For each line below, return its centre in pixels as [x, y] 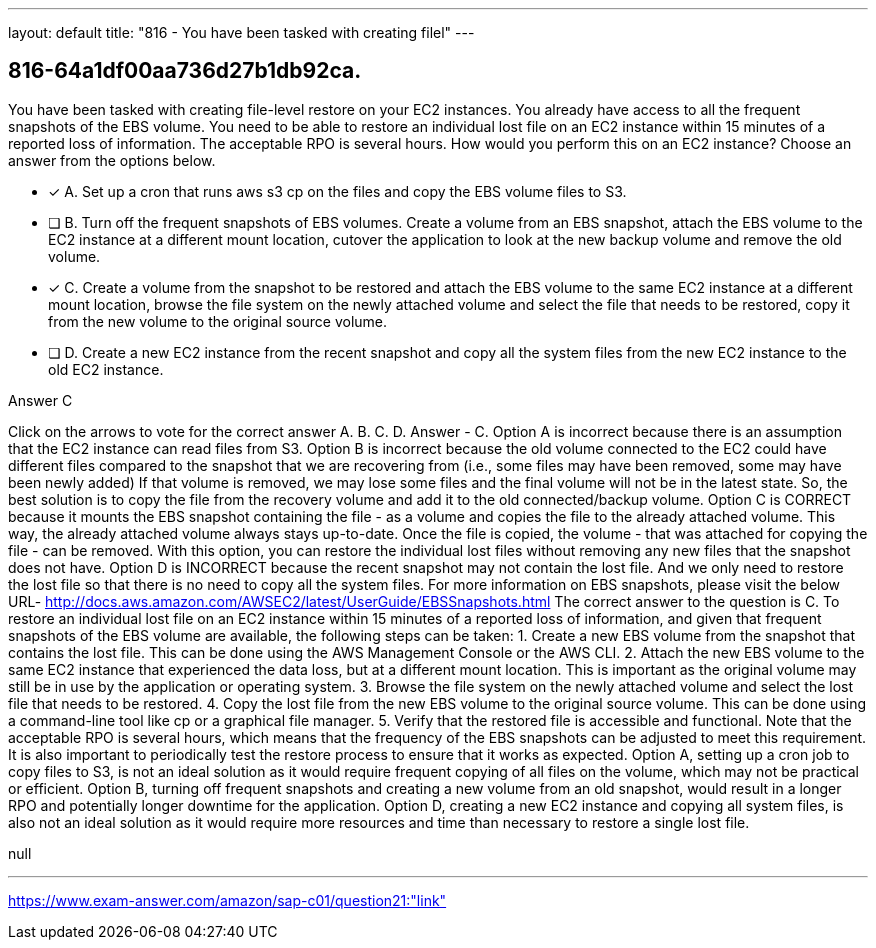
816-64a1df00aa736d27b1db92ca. [185, 71]
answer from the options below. [112, 160]
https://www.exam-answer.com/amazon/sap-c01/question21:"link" [227, 900]
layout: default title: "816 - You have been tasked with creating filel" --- [241, 32]
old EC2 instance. [106, 369]
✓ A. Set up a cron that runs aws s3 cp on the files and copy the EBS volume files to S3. [337, 191]
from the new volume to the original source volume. [218, 321]
